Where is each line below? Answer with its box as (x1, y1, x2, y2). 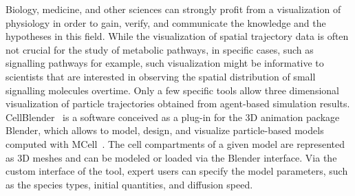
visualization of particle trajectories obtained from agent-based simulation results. (6, 96, 350, 111)
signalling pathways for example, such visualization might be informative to (6, 56, 324, 70)
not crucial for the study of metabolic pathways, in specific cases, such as (6, 42, 314, 56)
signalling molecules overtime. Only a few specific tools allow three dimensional (6, 83, 339, 97)
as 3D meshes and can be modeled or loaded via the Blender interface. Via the (6, 150, 337, 164)
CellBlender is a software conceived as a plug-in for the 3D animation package (6, 109, 340, 124)
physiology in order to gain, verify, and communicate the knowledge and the (6, 15, 326, 30)
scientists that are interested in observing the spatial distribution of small (6, 69, 316, 83)
